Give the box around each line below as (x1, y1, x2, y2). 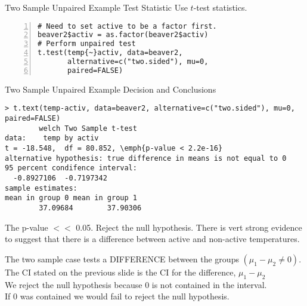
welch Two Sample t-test (39, 124, 137, 133)
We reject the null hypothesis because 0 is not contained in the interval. (5, 278, 267, 290)
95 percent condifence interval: (5, 164, 137, 173)
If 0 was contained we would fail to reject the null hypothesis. (5, 290, 230, 302)
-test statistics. (193, 1, 247, 13)
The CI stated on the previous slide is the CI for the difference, (5, 265, 236, 278)
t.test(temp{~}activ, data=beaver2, (38, 48, 183, 57)
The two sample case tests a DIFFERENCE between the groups (5, 252, 239, 265)
